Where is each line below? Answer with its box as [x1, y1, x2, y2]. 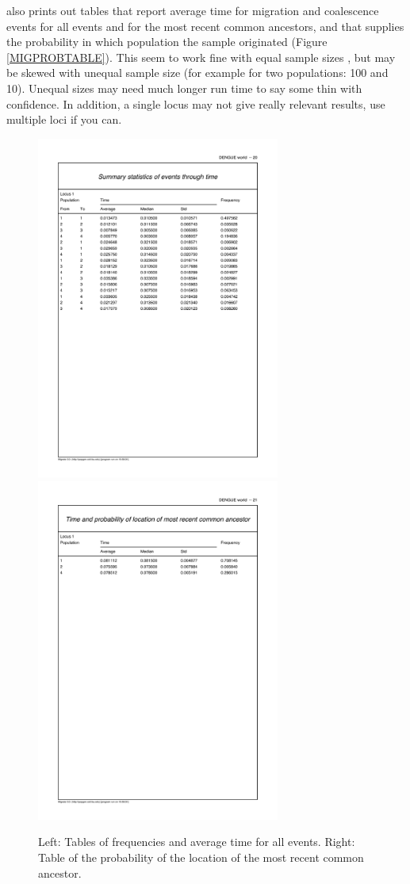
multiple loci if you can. [6, 111, 122, 128]
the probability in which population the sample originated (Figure [6, 33, 328, 50]
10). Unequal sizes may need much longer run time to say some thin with [6, 79, 362, 96]
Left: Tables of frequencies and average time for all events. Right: [38, 833, 355, 850]
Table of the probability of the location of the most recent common [38, 848, 364, 865]
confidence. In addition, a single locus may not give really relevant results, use [6, 95, 385, 112]
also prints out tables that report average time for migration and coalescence [6, 2, 379, 18]
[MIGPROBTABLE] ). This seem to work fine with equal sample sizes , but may [6, 48, 396, 65]
